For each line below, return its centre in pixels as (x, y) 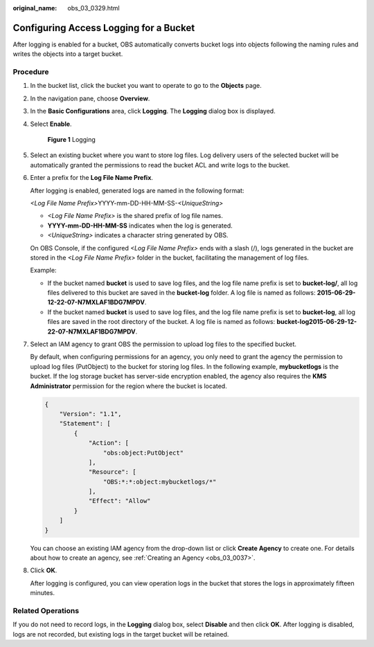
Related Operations (46, 610)
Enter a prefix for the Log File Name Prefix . (92, 178)
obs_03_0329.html (94, 8)
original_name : (35, 8)
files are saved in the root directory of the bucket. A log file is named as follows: (161, 322)
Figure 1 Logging (72, 139)
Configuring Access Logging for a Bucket (104, 28)
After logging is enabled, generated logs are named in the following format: (137, 190)
